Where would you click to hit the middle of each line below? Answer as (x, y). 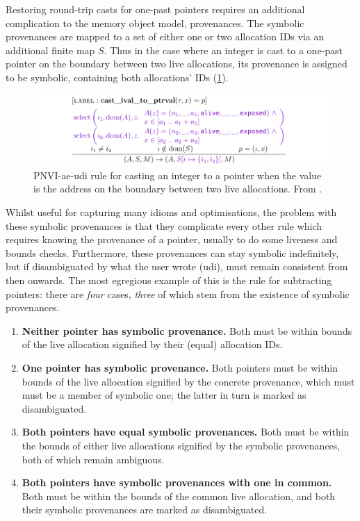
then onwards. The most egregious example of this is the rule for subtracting (169, 280)
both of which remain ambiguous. (93, 459)
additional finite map (50, 50)
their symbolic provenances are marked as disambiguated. (145, 510)
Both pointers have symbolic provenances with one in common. (177, 482)
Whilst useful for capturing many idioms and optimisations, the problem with (171, 212)
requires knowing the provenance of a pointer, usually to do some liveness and (172, 239)
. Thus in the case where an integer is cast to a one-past (223, 50)
